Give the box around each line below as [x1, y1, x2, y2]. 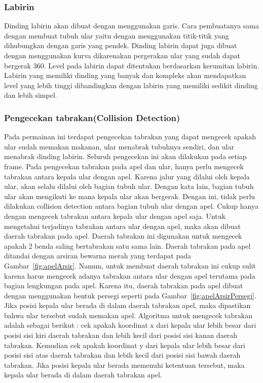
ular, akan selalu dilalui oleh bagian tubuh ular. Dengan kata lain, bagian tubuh [4, 181, 254, 191]
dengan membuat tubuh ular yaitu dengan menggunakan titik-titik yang [4, 30, 229, 41]
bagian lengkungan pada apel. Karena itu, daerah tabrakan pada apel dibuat [4, 280, 243, 291]
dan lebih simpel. [4, 90, 57, 100]
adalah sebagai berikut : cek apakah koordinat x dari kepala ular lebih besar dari [4, 320, 256, 330]
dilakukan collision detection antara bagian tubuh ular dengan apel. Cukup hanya [4, 201, 258, 211]
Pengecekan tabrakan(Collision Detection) [4, 111, 180, 124]
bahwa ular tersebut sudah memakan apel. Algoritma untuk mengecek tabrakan [4, 310, 252, 320]
